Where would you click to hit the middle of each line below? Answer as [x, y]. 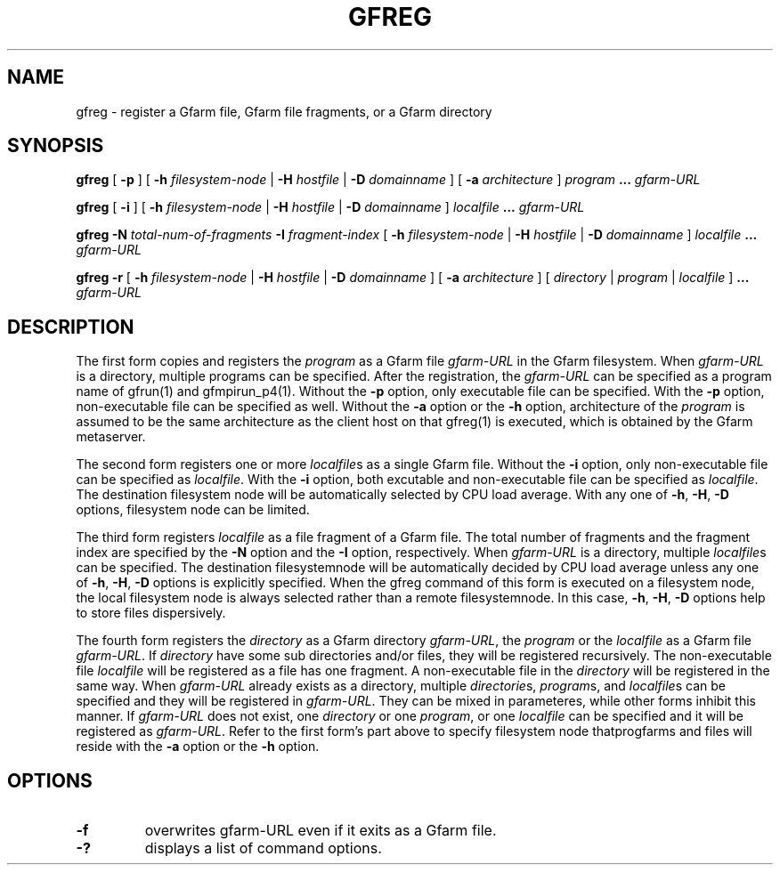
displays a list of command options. [263, 848]
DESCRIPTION [71, 327]
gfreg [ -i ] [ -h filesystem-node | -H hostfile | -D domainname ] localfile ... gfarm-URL [330, 207]
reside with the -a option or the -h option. [198, 747]
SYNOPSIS [56, 146]
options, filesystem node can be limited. [193, 510]
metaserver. [111, 437]
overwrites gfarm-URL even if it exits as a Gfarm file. [321, 831]
